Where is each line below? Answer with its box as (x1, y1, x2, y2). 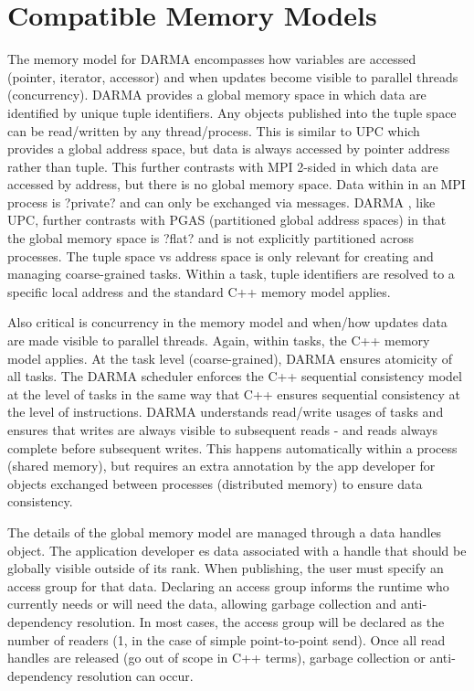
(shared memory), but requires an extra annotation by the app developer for (7, 456, 436, 475)
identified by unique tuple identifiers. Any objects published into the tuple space (7, 102, 457, 122)
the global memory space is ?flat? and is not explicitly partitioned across (7, 229, 414, 248)
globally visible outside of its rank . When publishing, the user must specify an (7, 558, 444, 578)
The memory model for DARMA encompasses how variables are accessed (7, 49, 416, 69)
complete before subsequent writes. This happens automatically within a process (7, 438, 458, 457)
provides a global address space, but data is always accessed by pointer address (7, 139, 450, 158)
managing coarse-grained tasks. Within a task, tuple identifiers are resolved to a (7, 264, 455, 283)
